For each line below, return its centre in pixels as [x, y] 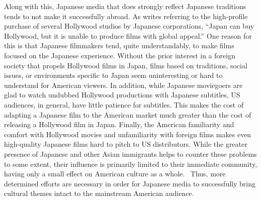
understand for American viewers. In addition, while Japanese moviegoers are [123, 85]
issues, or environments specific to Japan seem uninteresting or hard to [113, 75]
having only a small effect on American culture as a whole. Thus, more [115, 174]
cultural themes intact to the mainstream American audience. [99, 193]
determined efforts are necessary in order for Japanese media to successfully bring [130, 183]
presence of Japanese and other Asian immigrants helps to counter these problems [130, 154]
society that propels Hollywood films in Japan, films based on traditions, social [126, 65]
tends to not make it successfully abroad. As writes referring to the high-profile [126, 16]
